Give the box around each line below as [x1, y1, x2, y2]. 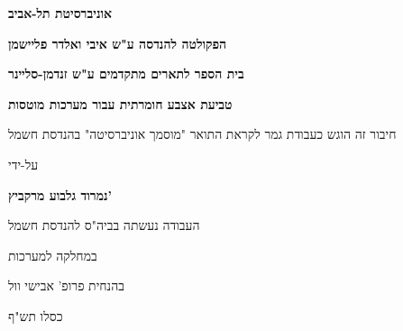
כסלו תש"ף [8, 306, 63, 325]
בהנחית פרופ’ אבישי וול [8, 276, 124, 295]
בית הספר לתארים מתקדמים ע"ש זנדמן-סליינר [8, 64, 244, 83]
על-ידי [8, 154, 39, 173]
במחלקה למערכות [8, 245, 97, 264]
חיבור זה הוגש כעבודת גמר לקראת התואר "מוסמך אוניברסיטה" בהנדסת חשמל [8, 124, 397, 143]
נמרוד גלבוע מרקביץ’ [8, 185, 113, 204]
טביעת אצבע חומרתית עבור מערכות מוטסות [8, 94, 233, 113]
